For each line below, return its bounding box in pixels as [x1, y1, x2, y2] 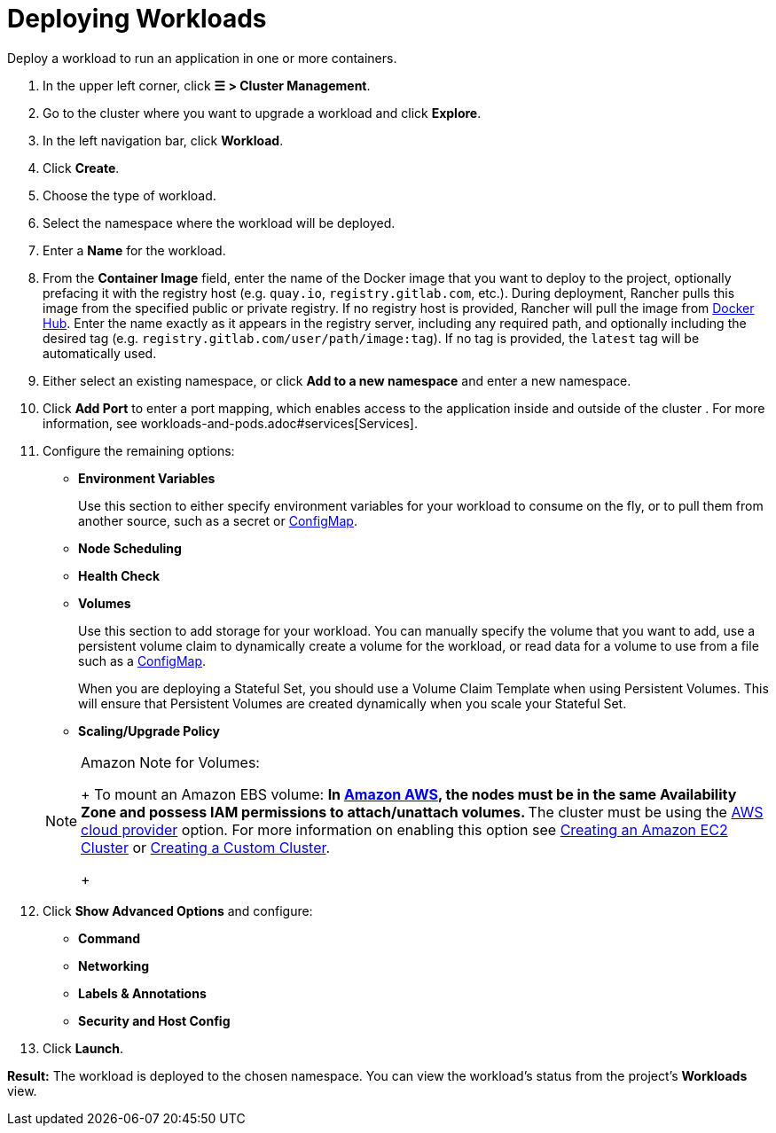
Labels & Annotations [78, 985, 207, 1001]
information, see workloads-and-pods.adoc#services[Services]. [43, 415, 418, 431]
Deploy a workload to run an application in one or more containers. [7, 50, 397, 66]
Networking [78, 957, 150, 973]
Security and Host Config [78, 1012, 231, 1028]
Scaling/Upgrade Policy [78, 723, 220, 738]
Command [78, 930, 141, 946]
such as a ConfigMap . [78, 652, 207, 668]
